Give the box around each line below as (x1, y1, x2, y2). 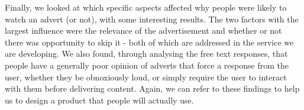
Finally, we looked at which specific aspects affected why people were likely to (5, 1, 287, 13)
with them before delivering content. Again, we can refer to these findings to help (5, 82, 300, 95)
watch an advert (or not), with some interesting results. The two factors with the (5, 12, 299, 25)
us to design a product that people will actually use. (5, 93, 194, 106)
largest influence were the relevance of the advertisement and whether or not (5, 24, 282, 37)
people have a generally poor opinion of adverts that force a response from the (5, 59, 289, 71)
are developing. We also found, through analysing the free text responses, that (5, 47, 288, 60)
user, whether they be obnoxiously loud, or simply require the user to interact (5, 70, 287, 83)
